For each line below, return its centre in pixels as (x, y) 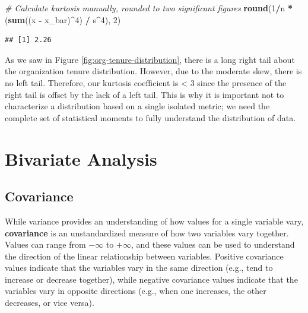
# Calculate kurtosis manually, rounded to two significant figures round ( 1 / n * (149, 8)
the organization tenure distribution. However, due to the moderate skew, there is (153, 71)
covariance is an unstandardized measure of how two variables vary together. (147, 233)
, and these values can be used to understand (213, 244)
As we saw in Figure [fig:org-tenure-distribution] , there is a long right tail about (150, 59)
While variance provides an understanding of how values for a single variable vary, (154, 221)
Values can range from (45, 244)
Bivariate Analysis (81, 158)
